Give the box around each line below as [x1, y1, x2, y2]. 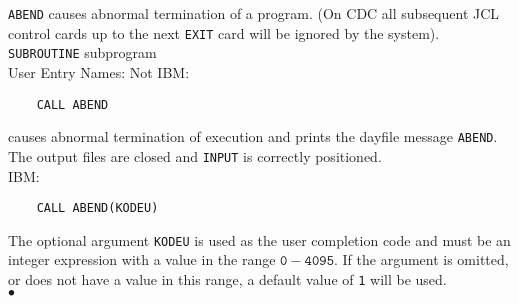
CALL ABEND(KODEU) [36, 201, 159, 216]
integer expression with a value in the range [8, 249, 276, 270]
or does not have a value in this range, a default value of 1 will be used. [8, 269, 447, 290]
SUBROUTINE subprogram [8, 42, 157, 63]
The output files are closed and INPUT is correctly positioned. [8, 145, 382, 166]
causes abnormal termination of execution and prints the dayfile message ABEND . [8, 126, 498, 147]
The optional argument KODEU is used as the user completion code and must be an [8, 229, 511, 250]
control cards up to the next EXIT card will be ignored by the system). [8, 22, 440, 43]
